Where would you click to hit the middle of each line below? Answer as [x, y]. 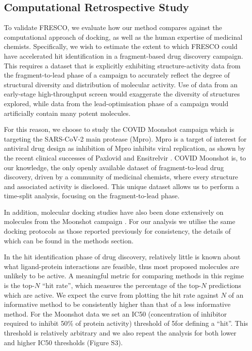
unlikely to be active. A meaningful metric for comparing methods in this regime [124, 276]
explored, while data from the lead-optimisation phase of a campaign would [116, 103]
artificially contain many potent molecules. [67, 113]
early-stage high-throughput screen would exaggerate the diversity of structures [122, 94]
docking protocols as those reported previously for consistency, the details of [118, 231]
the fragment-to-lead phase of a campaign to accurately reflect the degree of [117, 75]
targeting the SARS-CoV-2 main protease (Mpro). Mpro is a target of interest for [125, 138]
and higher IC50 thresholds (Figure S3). [63, 342]
